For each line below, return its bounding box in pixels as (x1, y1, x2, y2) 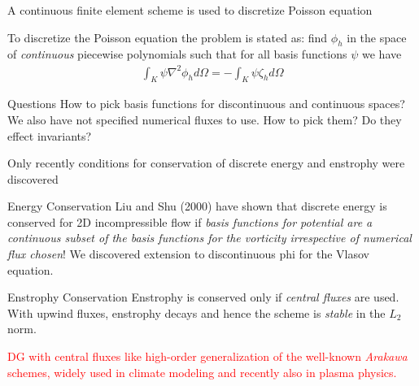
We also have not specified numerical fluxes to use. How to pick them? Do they (7, 111, 402, 128)
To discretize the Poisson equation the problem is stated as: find (7, 28, 328, 46)
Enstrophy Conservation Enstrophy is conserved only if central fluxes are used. (7, 288, 399, 306)
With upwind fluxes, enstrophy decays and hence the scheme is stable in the (7, 304, 386, 321)
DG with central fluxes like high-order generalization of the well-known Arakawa (7, 348, 408, 365)
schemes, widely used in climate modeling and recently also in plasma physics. (7, 363, 397, 380)
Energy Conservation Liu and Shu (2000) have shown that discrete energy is (7, 197, 387, 215)
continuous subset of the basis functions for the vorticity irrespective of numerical (7, 229, 412, 246)
